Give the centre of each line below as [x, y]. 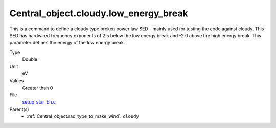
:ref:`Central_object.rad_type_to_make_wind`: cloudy [83, 116]
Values [17, 81]
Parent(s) [19, 109]
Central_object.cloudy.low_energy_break [99, 13]
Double [30, 59]
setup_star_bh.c [39, 102]
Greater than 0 [38, 88]
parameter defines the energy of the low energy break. [67, 43]
